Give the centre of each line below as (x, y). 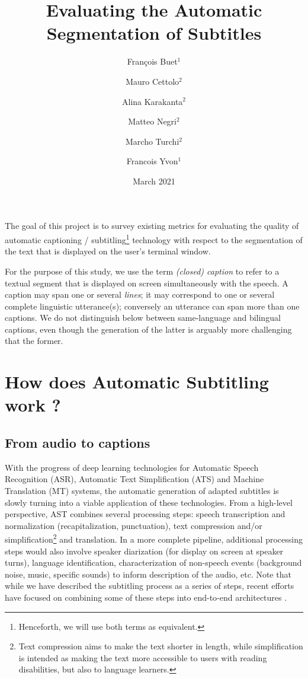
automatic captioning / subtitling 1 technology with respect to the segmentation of (154, 239)
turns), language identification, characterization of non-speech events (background (153, 562)
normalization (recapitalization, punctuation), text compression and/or (134, 525)
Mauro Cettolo (153, 81)
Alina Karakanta (152, 101)
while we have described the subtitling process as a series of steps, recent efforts (150, 586)
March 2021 (154, 181)
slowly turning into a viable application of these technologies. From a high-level (149, 502)
